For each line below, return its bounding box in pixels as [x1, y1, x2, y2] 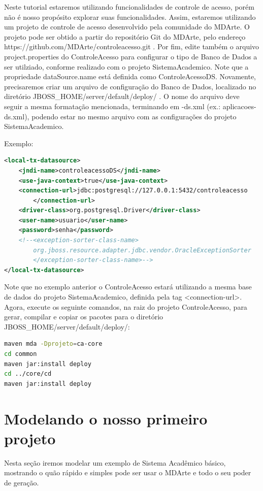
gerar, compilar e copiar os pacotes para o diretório [4, 311, 163, 322]
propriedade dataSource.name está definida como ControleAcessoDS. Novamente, [4, 71, 256, 82]
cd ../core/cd [4, 370, 52, 378]
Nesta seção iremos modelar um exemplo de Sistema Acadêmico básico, [4, 457, 226, 468]
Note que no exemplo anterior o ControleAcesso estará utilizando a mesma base [4, 281, 252, 292]
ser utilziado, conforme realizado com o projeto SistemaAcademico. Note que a [4, 61, 249, 72]
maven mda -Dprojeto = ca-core [4, 340, 103, 348]
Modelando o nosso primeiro [4, 408, 208, 429]
